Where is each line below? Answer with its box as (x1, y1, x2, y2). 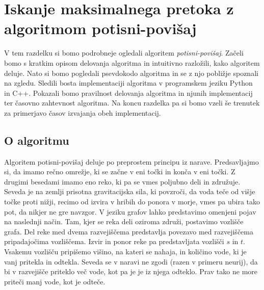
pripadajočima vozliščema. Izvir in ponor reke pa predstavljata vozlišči (4, 236, 224, 247)
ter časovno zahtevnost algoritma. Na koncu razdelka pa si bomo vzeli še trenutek (4, 97, 260, 108)
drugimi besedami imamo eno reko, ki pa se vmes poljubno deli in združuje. (4, 176, 241, 187)
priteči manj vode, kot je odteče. (4, 276, 105, 286)
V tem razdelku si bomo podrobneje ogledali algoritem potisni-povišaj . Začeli (4, 47, 244, 58)
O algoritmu (4, 132, 69, 148)
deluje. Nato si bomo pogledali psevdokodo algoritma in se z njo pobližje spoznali (4, 67, 258, 78)
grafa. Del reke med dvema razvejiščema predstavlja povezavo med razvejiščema (4, 226, 253, 236)
